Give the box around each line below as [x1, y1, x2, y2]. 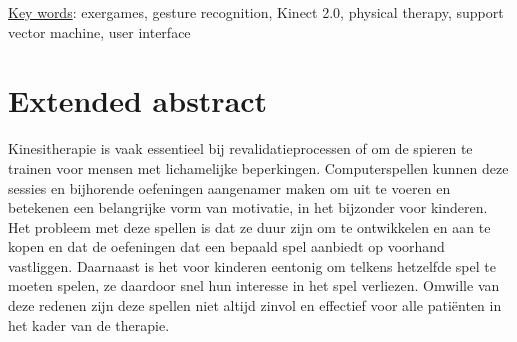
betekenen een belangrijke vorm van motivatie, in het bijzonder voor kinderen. [8, 197, 488, 218]
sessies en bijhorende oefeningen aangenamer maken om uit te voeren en [8, 177, 451, 198]
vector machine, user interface [8, 21, 191, 42]
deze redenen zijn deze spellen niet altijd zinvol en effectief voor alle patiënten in [8, 295, 502, 316]
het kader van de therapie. [8, 314, 170, 335]
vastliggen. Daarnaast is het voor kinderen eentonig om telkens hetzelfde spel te [8, 255, 496, 276]
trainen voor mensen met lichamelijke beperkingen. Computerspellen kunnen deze [8, 157, 509, 178]
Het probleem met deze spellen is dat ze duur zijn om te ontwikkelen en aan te [8, 216, 491, 237]
